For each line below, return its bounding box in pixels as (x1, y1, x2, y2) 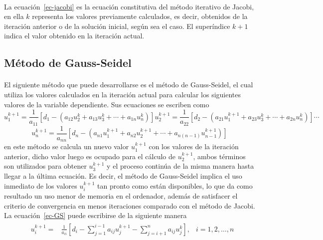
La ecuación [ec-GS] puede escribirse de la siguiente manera (4, 210, 187, 221)
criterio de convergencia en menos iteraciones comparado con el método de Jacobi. (4, 200, 255, 211)
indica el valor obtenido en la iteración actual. (4, 30, 145, 41)
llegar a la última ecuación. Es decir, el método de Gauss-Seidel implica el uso (4, 170, 242, 181)
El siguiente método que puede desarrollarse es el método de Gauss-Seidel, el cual (4, 79, 253, 90)
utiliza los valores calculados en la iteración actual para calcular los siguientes (4, 89, 241, 99)
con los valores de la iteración (149, 141, 239, 152)
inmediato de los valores (4, 180, 77, 191)
